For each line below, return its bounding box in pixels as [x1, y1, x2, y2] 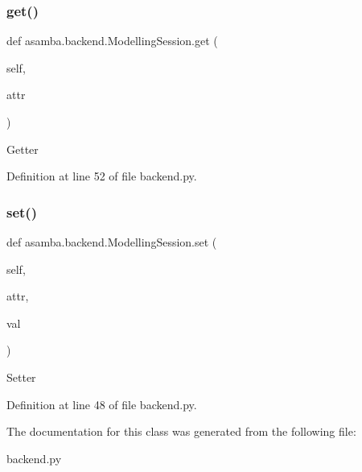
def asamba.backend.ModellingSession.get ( [6, 32, 218, 49]
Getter [6, 140, 39, 157]
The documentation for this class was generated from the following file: [6, 423, 356, 440]
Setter [6, 368, 36, 385]
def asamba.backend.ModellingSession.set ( [6, 234, 217, 250]
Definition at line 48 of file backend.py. [6, 395, 197, 412]
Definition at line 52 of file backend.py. [6, 168, 197, 184]
